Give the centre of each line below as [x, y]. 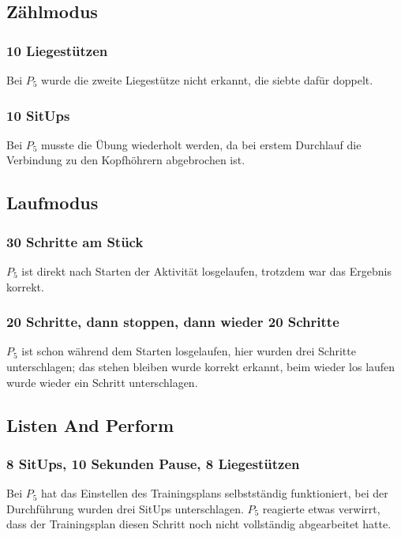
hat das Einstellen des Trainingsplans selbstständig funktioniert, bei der [215, 493]
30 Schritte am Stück [75, 241]
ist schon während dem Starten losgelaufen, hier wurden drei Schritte [189, 351]
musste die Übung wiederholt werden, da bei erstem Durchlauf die [201, 144]
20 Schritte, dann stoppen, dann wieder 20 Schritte [173, 322]
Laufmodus [52, 203]
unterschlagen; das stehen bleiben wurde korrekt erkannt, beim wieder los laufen [201, 366]
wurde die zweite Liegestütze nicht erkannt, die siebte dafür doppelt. [207, 80]
